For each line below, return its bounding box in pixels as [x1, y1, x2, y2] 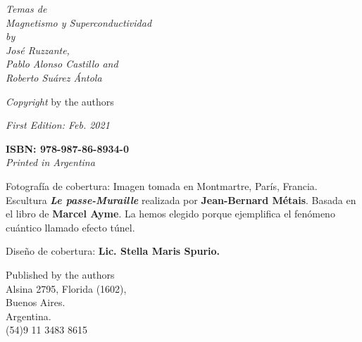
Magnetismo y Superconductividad [6, 15, 152, 30]
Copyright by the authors [6, 94, 114, 108]
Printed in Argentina [6, 155, 95, 170]
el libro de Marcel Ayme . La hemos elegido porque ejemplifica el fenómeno [6, 206, 335, 221]
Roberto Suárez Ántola [6, 70, 102, 84]
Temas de [6, 1, 47, 15]
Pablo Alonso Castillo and [6, 56, 118, 71]
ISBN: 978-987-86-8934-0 [6, 141, 130, 156]
